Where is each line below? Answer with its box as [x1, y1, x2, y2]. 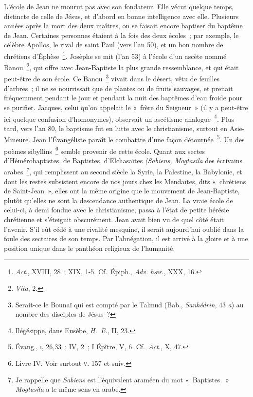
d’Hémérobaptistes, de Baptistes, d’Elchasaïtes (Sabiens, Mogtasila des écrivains [4, 155, 243, 165]
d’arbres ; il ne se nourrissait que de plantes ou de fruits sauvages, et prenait [4, 83, 233, 93]
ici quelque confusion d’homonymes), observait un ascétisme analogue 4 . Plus [4, 112, 235, 124]
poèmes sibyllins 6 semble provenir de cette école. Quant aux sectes [4, 144, 205, 156]
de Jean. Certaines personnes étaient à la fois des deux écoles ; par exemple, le [4, 30, 239, 40]
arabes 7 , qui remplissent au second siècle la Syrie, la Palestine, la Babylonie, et [4, 165, 242, 177]
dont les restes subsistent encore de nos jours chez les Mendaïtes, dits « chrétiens [4, 176, 246, 186]
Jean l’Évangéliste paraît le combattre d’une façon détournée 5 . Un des [32, 133, 245, 144]
